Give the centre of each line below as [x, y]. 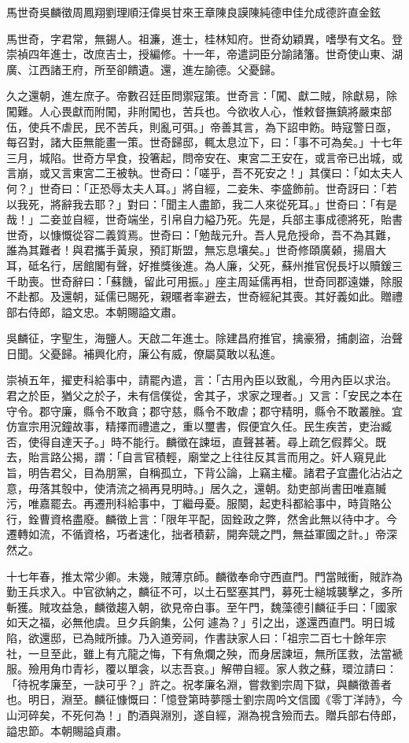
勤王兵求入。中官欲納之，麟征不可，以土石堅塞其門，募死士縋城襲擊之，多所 [204, 591]
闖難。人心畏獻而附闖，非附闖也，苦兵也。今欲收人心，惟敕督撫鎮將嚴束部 [199, 111]
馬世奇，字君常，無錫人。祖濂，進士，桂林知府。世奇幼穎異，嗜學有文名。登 [204, 38]
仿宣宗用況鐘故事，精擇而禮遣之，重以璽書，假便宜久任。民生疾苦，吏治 [193, 426]
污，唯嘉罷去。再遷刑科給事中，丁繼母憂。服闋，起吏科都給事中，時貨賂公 [199, 503]
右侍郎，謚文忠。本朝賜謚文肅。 [99, 311]
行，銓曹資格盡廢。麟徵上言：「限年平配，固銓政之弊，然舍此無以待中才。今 [202, 518]
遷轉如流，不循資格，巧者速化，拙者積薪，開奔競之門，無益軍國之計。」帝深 [202, 534]
